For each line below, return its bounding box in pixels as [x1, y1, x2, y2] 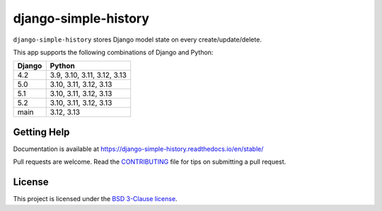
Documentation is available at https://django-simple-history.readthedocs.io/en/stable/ [13, 145, 264, 153]
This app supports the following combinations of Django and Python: [13, 48, 214, 56]
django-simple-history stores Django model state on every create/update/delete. [13, 35, 262, 44]
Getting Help [13, 126, 70, 138]
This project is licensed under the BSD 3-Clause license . [13, 195, 178, 203]
